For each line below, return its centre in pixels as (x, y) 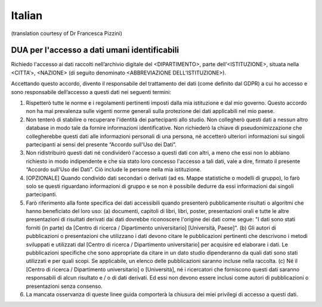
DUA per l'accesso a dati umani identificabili (95, 50)
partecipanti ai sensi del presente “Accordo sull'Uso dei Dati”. (101, 144)
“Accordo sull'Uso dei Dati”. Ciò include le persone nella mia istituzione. (114, 170)
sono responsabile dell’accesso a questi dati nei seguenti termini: (91, 92)
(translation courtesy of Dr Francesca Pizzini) (66, 33)
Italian (27, 15)
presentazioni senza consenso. (64, 286)
